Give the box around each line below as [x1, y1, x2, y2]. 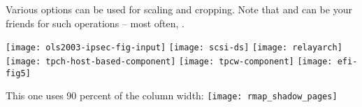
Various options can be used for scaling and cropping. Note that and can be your [6, 2, 352, 16]
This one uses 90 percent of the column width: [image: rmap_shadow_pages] [6, 88, 338, 103]
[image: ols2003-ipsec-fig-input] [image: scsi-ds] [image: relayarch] [6, 43, 342, 53]
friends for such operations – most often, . [6, 15, 184, 30]
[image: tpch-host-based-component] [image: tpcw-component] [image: [6, 56, 333, 66]
